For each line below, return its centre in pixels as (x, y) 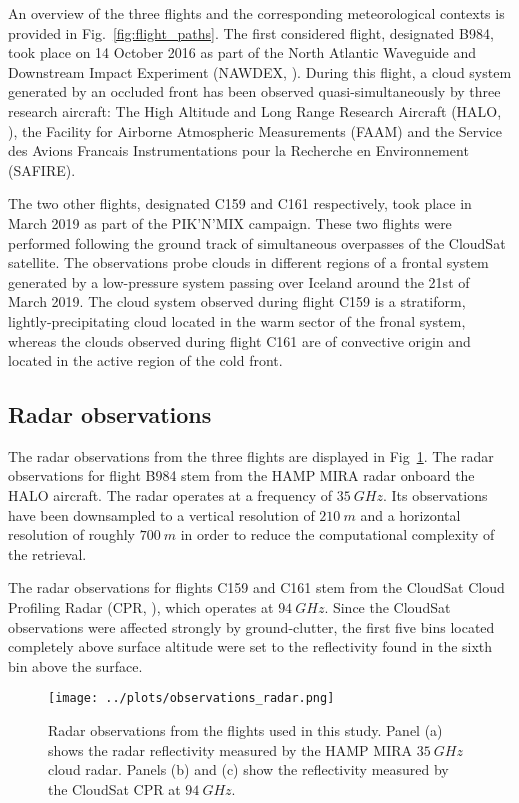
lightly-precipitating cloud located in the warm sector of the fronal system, (237, 320)
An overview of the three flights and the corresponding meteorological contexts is (256, 13)
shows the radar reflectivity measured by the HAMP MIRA (230, 749)
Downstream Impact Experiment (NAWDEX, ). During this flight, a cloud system (260, 71)
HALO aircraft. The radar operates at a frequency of (170, 495)
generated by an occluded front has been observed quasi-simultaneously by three (254, 91)
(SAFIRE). (42, 169)
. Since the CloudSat (387, 607)
